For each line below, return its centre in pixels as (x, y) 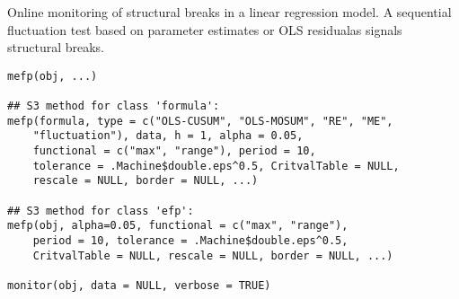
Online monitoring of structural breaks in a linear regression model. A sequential (229, 12)
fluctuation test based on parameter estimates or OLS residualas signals (205, 29)
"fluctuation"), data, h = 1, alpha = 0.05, (168, 136)
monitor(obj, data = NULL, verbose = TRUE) (139, 285)
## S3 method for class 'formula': (114, 106)
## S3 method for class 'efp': (101, 211)
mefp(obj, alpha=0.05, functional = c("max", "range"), (178, 226)
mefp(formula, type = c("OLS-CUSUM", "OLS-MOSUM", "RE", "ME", (200, 121)
